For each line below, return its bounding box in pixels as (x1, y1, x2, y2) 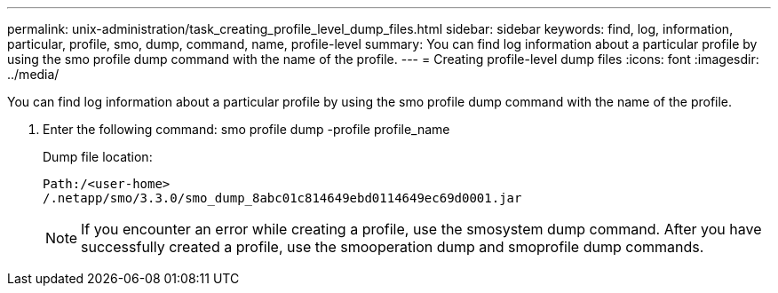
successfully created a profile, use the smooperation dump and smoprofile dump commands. (81, 238, 704, 256)
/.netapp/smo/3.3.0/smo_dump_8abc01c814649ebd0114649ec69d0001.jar (43, 191, 522, 205)
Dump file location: (43, 149, 153, 164)
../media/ (7, 67, 60, 82)
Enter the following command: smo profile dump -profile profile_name (43, 122, 450, 137)
